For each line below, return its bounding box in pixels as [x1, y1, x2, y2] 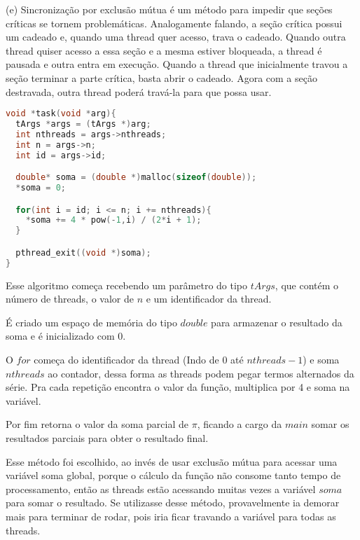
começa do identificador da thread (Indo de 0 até [34, 352, 244, 366]
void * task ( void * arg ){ [6, 109, 116, 119]
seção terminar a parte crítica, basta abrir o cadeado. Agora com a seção [6, 70, 317, 85]
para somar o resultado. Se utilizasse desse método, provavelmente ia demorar [6, 495, 340, 510]
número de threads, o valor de [6, 291, 134, 306]
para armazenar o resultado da [211, 314, 342, 329]
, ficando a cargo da [197, 417, 282, 431]
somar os [311, 417, 349, 431]
